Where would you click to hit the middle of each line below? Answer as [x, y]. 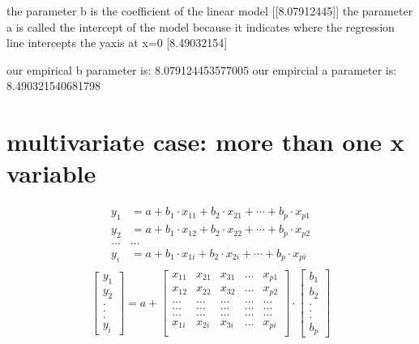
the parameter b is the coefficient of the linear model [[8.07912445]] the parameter [210, 11]
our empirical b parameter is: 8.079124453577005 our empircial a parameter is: [202, 69]
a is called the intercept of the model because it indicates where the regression [201, 26]
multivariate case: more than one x [205, 142]
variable [51, 173]
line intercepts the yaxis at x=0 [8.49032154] [117, 43]
